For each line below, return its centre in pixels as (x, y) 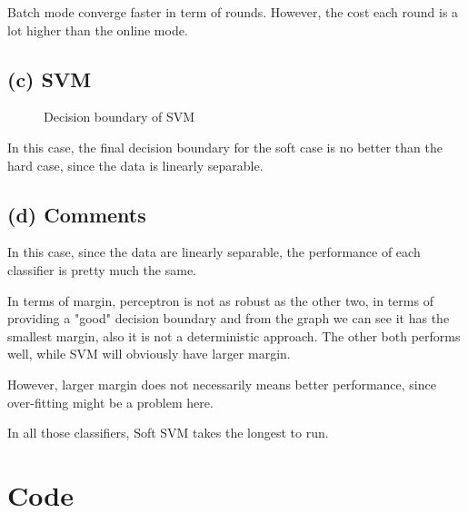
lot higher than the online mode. (98, 30)
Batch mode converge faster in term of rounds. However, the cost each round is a (233, 12)
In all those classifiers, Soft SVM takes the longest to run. (168, 433)
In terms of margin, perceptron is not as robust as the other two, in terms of (220, 300)
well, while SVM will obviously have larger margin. (149, 354)
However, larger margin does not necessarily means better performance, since (222, 384)
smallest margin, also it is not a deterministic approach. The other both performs (234, 335)
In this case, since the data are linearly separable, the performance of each (214, 252)
